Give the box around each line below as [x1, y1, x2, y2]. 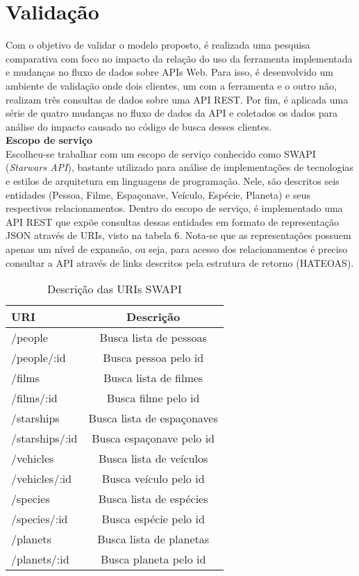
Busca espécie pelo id [101, 511, 205, 527]
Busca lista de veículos [98, 450, 208, 467]
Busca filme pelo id [106, 390, 200, 406]
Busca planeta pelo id [100, 551, 206, 568]
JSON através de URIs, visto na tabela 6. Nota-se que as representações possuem [6, 228, 351, 242]
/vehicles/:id [11, 470, 72, 487]
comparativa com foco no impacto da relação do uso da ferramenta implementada [6, 51, 353, 65]
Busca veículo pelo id [101, 470, 205, 487]
